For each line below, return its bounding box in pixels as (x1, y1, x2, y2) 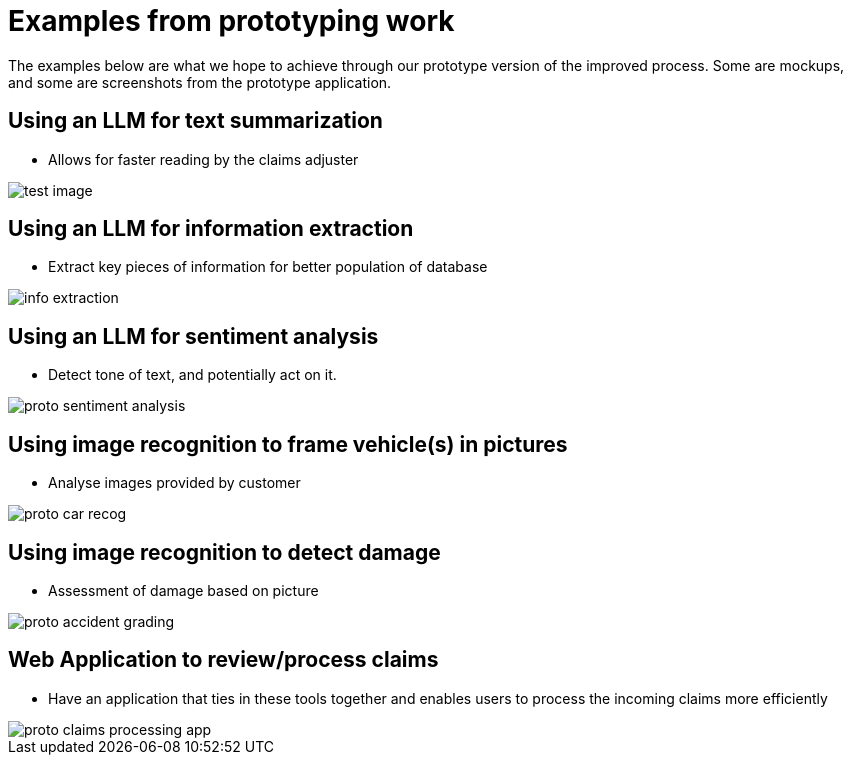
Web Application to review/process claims (8, 647, 439, 673)
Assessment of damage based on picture (48, 581, 319, 599)
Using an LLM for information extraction (8, 216, 414, 242)
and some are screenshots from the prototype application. (8, 73, 392, 91)
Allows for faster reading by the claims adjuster (48, 150, 359, 168)
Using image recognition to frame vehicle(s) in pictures (8, 431, 568, 457)
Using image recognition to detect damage (8, 539, 441, 565)
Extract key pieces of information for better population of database (48, 258, 488, 276)
